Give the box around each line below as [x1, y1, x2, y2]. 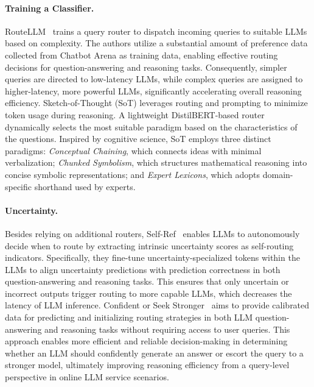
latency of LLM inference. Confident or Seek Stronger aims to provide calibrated [5, 299, 310, 311]
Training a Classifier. [5, 1, 94, 14]
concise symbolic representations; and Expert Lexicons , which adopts [5, 168, 260, 180]
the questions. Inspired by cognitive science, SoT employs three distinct [5, 132, 271, 145]
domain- [262, 168, 293, 180]
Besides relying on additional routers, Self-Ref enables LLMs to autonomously [5, 227, 300, 240]
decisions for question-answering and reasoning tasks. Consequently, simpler [5, 60, 287, 73]
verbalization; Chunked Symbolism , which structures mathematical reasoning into [5, 156, 307, 169]
